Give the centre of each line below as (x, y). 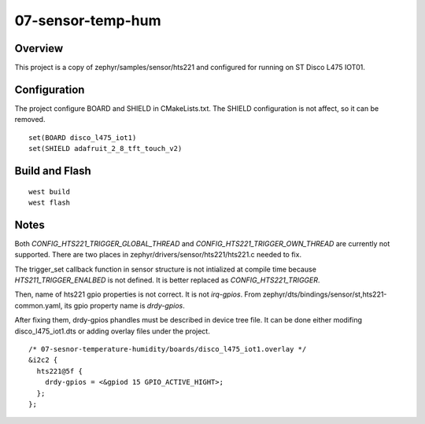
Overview (39, 48)
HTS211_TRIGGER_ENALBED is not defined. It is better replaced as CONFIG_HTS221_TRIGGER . (167, 280)
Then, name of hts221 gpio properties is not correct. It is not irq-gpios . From (138, 294)
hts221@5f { (59, 371)
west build (50, 192)
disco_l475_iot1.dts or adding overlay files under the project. (112, 331)
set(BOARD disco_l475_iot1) (83, 137)
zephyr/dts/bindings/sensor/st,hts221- (325, 294)
